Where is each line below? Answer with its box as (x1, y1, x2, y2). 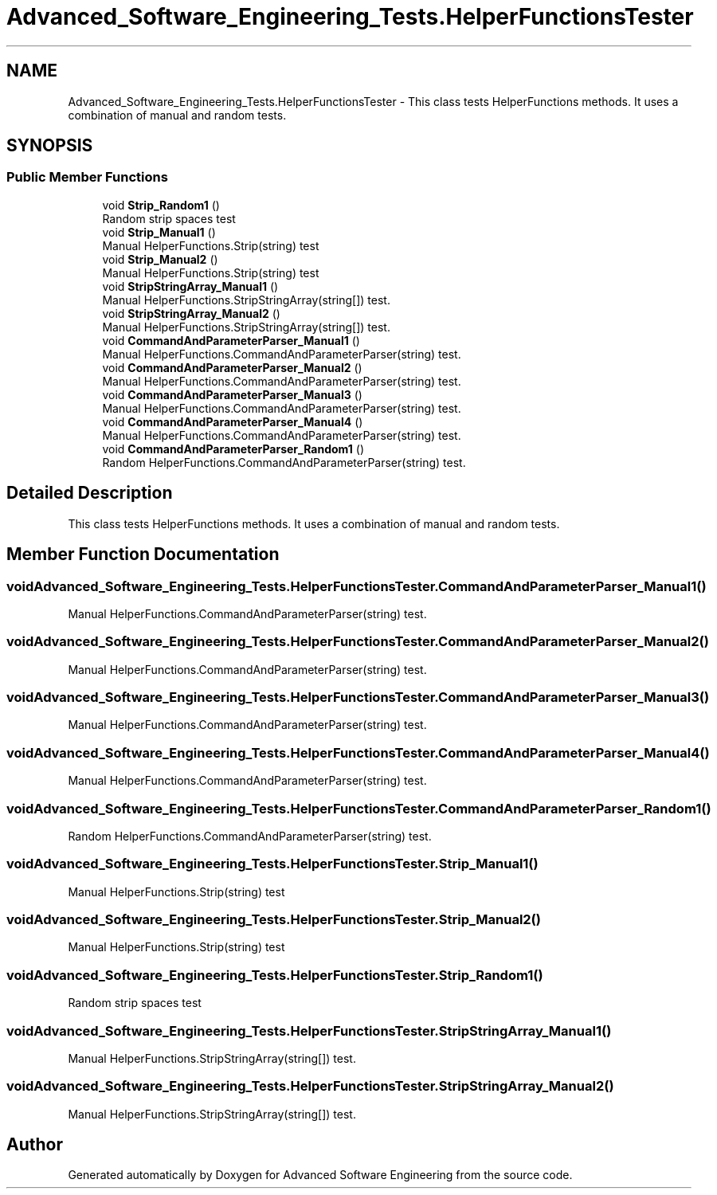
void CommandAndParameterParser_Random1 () (102, 441, 365, 456)
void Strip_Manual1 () (102, 225, 216, 239)
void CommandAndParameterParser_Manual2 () (102, 360, 362, 374)
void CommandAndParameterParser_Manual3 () (102, 387, 362, 402)
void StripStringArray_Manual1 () (102, 279, 279, 293)
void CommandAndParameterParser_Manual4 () (102, 414, 363, 429)
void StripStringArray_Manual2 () (102, 306, 280, 320)
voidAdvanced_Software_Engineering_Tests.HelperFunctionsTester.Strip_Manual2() (6, 911, 541, 927)
